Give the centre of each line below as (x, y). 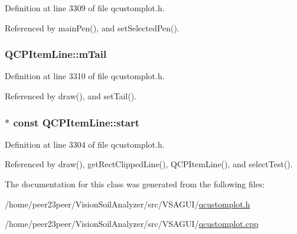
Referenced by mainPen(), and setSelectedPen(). (92, 27)
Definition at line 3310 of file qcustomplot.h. (85, 76)
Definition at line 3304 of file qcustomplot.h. (85, 144)
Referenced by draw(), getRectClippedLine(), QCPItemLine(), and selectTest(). (149, 164)
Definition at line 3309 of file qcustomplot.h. (85, 8)
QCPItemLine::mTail (56, 54)
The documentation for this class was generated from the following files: (135, 184)
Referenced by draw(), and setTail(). (71, 96)
